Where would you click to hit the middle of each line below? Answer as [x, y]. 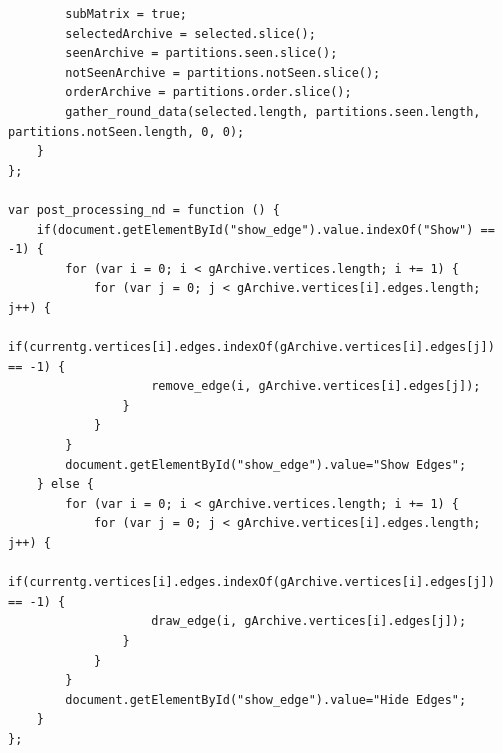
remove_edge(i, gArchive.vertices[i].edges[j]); [316, 386]
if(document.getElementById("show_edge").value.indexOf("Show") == [265, 229]
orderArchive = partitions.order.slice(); [208, 92]
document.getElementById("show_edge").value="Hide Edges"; [266, 699]
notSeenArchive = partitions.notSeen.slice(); [223, 72]
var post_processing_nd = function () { [144, 209]
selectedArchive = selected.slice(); [190, 33]
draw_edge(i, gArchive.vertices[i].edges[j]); [309, 621]
